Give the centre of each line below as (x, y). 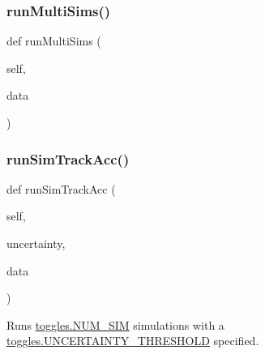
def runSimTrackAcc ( (61, 188)
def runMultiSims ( (54, 41)
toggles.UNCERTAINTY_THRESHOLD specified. (133, 341)
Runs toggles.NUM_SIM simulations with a (115, 324)
